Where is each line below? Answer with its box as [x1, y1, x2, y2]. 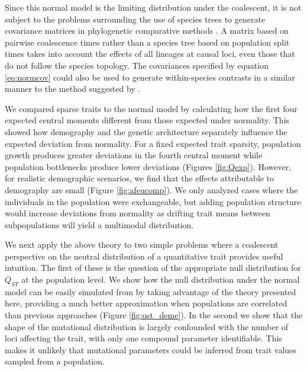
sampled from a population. [5, 355, 105, 367]
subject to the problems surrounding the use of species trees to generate [5, 12, 266, 25]
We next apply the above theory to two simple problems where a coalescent [5, 238, 279, 251]
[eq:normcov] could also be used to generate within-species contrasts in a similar [5, 71, 295, 83]
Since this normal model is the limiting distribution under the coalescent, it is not [5, 1, 302, 13]
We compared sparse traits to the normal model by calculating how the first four [5, 102, 298, 114]
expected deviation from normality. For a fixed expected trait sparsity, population [5, 137, 301, 149]
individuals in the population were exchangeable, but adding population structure [5, 195, 301, 207]
